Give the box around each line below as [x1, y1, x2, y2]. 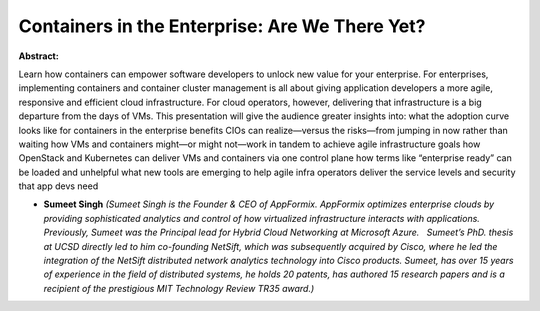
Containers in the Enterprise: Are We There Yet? [18, 15, 426, 37]
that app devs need [18, 180, 99, 192]
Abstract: [18, 50, 59, 62]
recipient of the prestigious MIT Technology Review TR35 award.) [43, 282, 315, 294]
